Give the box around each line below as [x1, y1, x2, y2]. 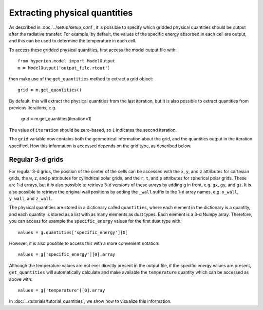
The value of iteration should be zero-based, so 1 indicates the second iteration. [9, 127, 177, 133]
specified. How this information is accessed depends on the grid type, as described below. [9, 143, 192, 149]
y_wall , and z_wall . [9, 195, 53, 202]
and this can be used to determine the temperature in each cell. [9, 38, 136, 44]
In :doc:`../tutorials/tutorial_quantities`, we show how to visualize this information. [9, 298, 171, 304]
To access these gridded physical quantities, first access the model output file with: [9, 47, 177, 53]
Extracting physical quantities [9, 7, 133, 18]
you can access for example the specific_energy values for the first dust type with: [9, 218, 182, 224]
